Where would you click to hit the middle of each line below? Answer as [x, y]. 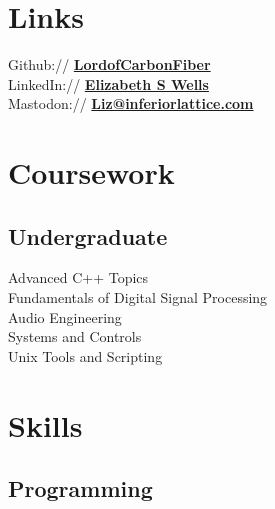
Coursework [91, 172]
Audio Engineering [65, 316]
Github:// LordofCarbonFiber [109, 64]
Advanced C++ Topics [78, 277]
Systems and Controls [75, 336]
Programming [80, 488]
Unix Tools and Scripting [85, 355]
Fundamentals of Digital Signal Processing [138, 297]
